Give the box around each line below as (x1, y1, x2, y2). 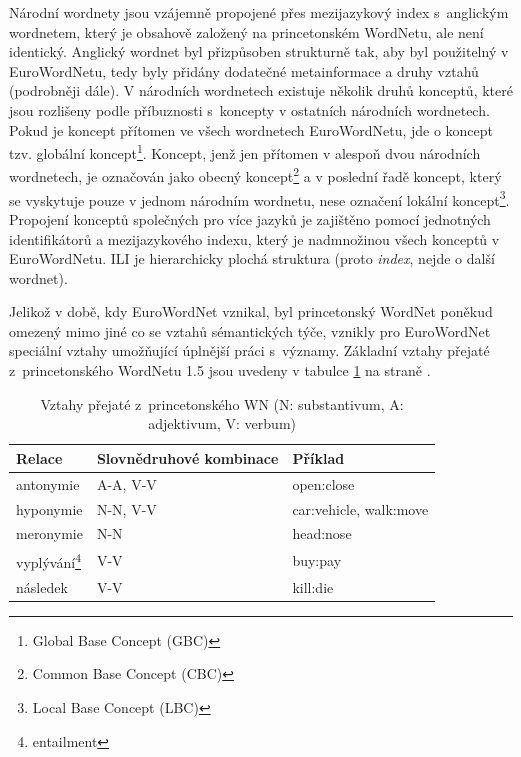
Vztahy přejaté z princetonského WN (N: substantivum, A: (40, 393, 404, 414)
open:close (292, 473, 355, 494)
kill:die (292, 576, 334, 597)
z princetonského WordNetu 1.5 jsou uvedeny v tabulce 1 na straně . (9, 360, 431, 381)
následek (16, 576, 68, 597)
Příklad (292, 447, 345, 468)
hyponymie (16, 498, 83, 519)
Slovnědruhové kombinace (96, 447, 279, 468)
